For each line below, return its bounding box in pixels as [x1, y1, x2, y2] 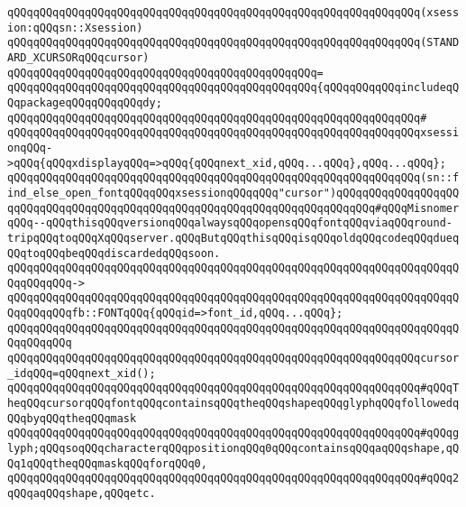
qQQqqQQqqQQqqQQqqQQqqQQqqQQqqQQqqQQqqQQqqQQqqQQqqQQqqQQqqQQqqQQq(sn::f [7, 171, 460, 185]
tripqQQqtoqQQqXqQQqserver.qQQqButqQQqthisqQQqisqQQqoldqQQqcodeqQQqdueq [7, 231, 460, 244]
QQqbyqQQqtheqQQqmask [7, 411, 137, 425]
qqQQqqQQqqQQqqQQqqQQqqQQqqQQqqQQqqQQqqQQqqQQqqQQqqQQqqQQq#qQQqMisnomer [7, 201, 460, 215]
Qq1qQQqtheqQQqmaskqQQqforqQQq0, [7, 456, 207, 470]
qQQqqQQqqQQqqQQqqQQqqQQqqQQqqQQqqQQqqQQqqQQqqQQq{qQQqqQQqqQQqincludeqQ [7, 81, 460, 95]
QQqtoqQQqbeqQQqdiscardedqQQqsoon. [7, 246, 221, 260]
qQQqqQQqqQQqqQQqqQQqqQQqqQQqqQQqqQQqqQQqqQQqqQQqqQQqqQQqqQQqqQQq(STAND [7, 36, 460, 50]
